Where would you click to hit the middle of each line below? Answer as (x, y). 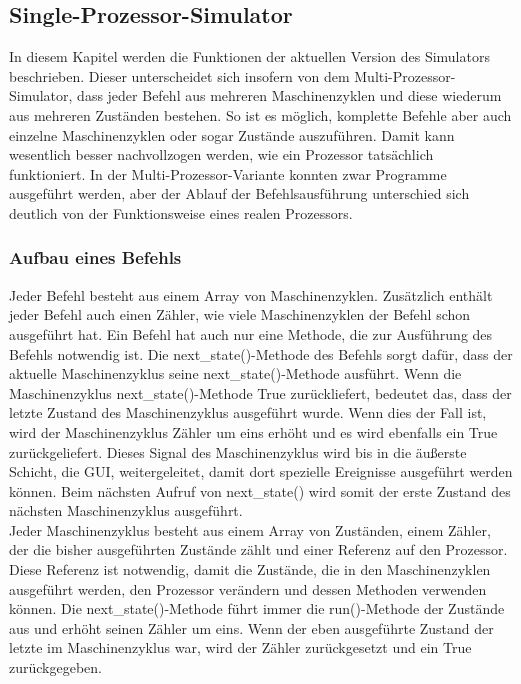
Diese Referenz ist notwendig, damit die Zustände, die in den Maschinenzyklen (250, 569)
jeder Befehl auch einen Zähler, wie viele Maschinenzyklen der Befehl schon (240, 314)
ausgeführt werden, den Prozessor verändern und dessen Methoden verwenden (248, 588)
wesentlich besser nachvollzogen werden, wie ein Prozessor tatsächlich (221, 154)
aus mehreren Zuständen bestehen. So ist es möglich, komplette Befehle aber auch (260, 114)
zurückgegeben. (55, 667)
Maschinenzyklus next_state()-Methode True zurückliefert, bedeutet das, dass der (260, 392)
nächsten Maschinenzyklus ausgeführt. (126, 510)
